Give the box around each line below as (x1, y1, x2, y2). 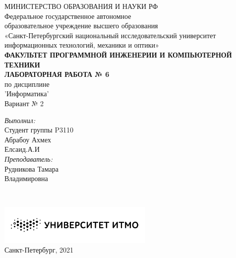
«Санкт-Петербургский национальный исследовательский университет (4, 30, 216, 40)
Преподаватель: (4, 153, 53, 164)
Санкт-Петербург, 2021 (4, 245, 73, 255)
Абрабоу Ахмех (4, 134, 51, 144)
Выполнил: (4, 115, 36, 125)
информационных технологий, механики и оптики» (4, 40, 159, 50)
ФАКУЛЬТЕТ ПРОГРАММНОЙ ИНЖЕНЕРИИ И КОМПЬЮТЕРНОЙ (4, 49, 232, 60)
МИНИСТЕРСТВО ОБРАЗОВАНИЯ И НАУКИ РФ (4, 1, 158, 11)
